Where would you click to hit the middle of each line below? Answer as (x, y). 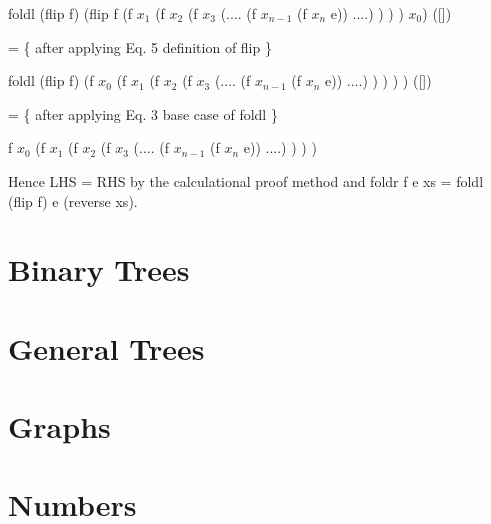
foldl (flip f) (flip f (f (70, 13)
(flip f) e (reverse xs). (73, 200)
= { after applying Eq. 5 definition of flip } (140, 46)
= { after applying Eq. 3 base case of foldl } (143, 113)
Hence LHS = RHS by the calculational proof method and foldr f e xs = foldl (246, 180)
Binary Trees (99, 269)
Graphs (59, 426)
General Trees (106, 347)
